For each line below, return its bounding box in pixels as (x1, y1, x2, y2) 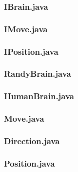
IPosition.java (4, 45, 58, 57)
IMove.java (4, 22, 48, 35)
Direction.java (4, 134, 60, 147)
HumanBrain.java (4, 90, 75, 102)
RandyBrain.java (4, 67, 71, 80)
